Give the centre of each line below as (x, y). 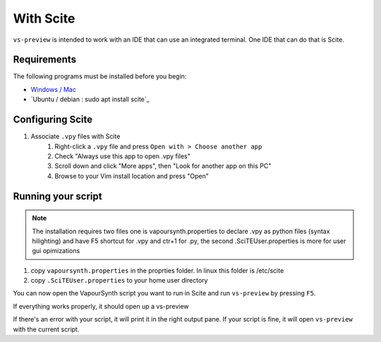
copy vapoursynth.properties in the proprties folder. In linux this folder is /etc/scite (157, 270)
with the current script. (46, 329)
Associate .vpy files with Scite (75, 136)
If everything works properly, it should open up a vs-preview (101, 306)
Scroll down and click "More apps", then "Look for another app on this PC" (163, 166)
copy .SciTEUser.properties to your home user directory (119, 281)
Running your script (58, 196)
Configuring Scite (53, 120)
